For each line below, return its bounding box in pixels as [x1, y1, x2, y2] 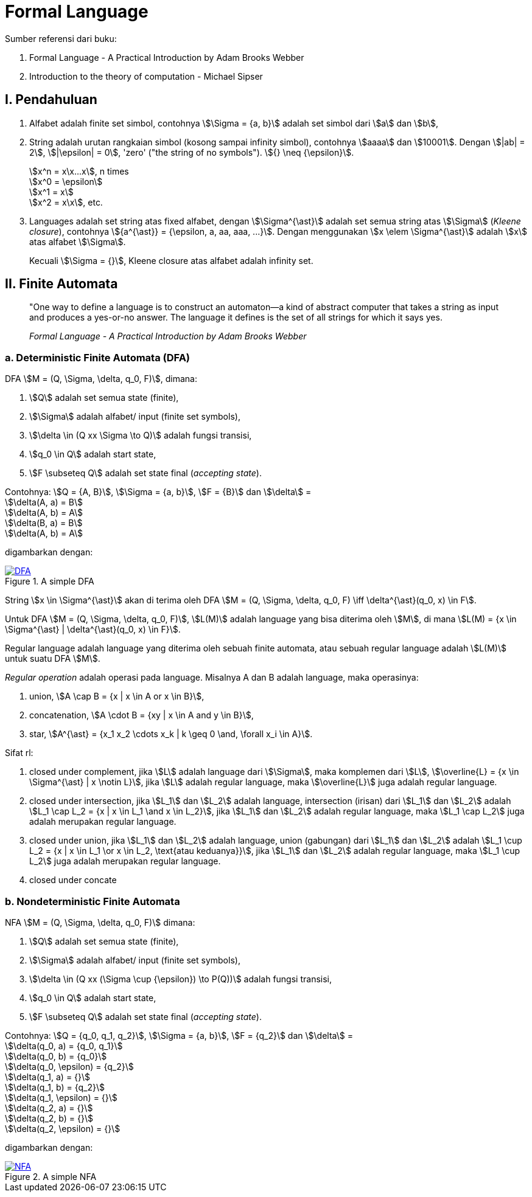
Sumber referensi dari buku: [5, 33, 117, 44]
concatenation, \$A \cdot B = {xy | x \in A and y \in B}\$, [29, 710, 254, 721]
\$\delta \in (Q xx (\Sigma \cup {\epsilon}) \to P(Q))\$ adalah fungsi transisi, [29, 973, 332, 984]
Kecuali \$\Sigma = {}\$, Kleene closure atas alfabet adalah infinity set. [29, 255, 313, 266]
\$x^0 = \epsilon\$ [29, 176, 103, 187]
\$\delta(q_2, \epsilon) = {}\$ [5, 1123, 121, 1134]
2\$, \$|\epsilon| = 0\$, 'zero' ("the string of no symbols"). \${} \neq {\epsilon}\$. [29, 147, 354, 158]
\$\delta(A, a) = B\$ [5, 497, 83, 508]
